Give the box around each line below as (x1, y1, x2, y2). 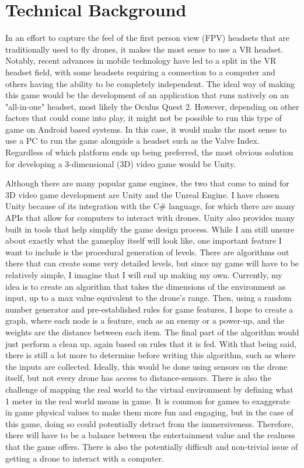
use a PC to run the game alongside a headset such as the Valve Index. (5, 134, 260, 147)
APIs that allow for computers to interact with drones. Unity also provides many (5, 212, 295, 224)
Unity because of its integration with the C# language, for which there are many (5, 200, 295, 212)
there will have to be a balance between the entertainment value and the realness (5, 429, 295, 441)
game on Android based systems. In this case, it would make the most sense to (5, 123, 287, 135)
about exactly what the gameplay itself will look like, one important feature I (5, 234, 282, 247)
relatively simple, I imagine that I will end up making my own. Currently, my (5, 269, 282, 280)
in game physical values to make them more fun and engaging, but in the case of (5, 406, 293, 418)
